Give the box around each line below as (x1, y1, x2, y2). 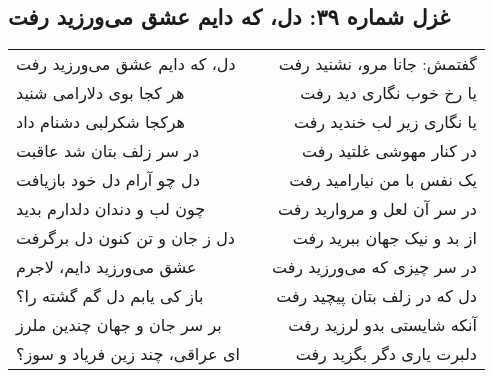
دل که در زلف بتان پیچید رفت (276, 284, 477, 308)
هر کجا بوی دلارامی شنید (16, 81, 185, 105)
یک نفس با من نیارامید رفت (289, 168, 477, 192)
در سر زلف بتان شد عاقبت (16, 139, 200, 163)
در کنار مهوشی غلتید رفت (301, 139, 477, 163)
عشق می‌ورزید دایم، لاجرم (16, 255, 197, 279)
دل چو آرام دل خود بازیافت (16, 168, 200, 192)
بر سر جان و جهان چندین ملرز (16, 313, 222, 337)
